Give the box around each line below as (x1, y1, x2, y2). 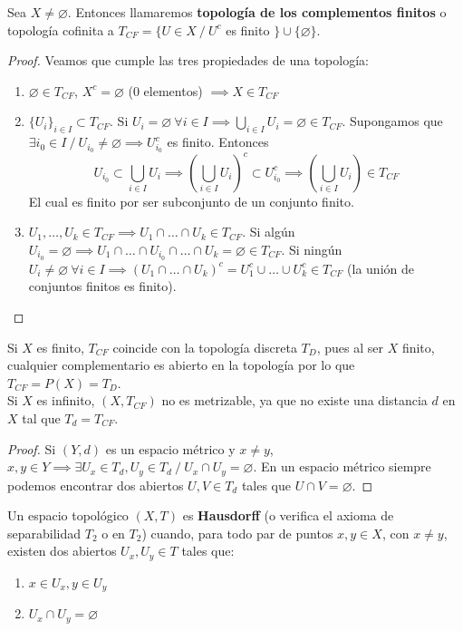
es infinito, (36, 391, 95, 410)
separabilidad (7, 523, 82, 542)
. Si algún (242, 222, 295, 241)
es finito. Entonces (167, 132, 269, 151)
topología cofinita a (7, 20, 114, 39)
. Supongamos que (342, 112, 443, 131)
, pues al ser (316, 337, 383, 356)
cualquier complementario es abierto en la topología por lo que (7, 355, 355, 374)
